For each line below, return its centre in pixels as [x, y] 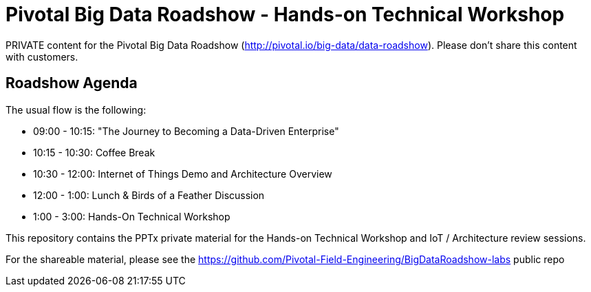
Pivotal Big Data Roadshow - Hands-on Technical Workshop [285, 14]
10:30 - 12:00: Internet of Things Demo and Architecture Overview [183, 174]
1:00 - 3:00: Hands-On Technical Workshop [132, 216]
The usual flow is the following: [76, 109]
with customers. [42, 56]
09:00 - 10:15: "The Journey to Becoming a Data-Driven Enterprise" [186, 131]
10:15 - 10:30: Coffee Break [94, 152]
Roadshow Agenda [72, 83]
